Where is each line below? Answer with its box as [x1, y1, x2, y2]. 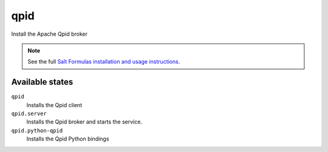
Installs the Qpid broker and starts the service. [26, 118, 143, 125]
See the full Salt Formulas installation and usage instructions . [27, 58, 180, 65]
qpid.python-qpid [11, 127, 63, 134]
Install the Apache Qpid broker [11, 30, 88, 38]
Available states [11, 77, 73, 87]
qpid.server [11, 110, 47, 117]
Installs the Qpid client [26, 101, 82, 108]
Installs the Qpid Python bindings [26, 135, 109, 142]
